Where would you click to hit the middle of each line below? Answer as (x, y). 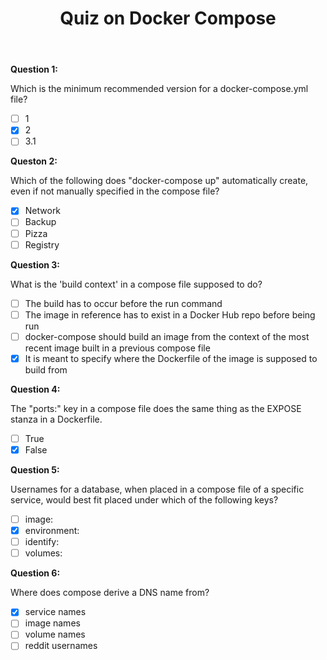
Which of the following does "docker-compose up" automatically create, (159, 181)
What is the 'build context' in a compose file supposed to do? (136, 284)
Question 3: (35, 264)
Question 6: (35, 573)
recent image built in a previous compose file (117, 348)
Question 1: (34, 69)
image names (52, 623)
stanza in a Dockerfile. (56, 419)
